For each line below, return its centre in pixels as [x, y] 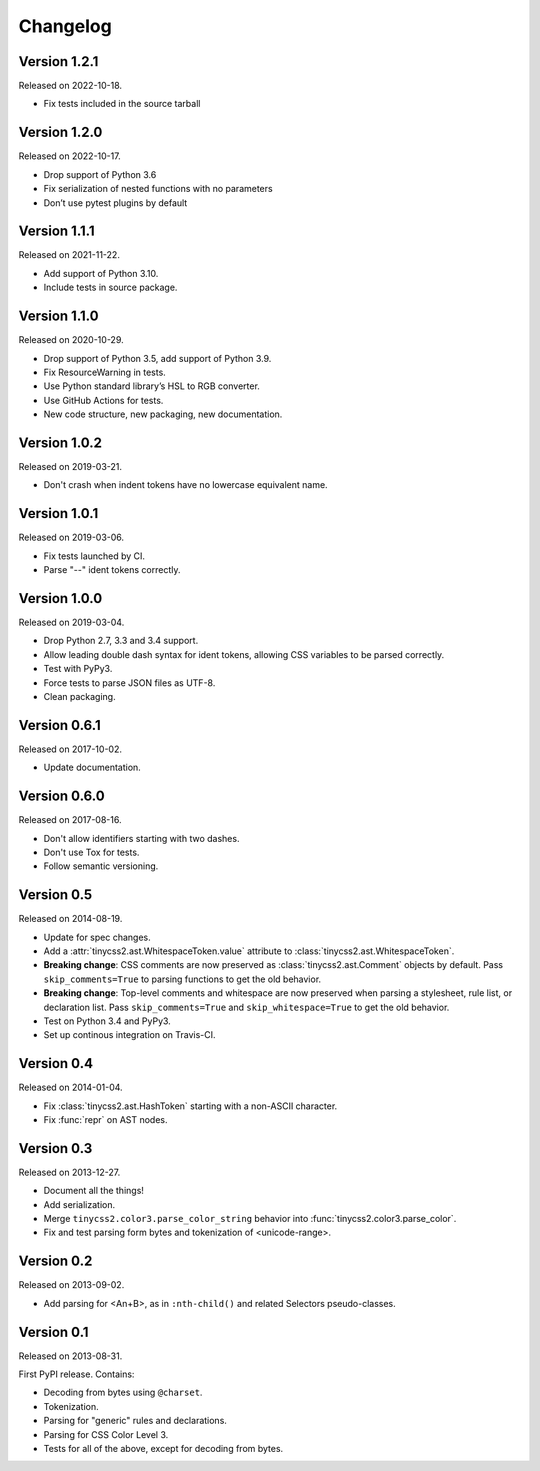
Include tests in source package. [110, 287]
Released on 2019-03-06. [71, 537]
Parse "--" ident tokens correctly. [112, 570]
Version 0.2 [55, 1261]
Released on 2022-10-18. [70, 86]
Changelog [65, 26]
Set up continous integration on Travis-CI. [129, 1035]
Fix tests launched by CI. [94, 556]
